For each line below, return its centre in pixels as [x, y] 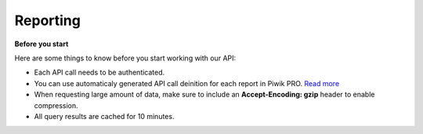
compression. [56, 105]
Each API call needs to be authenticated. [99, 72]
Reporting [48, 20]
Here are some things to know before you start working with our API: [125, 58]
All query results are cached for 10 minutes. [104, 116]
